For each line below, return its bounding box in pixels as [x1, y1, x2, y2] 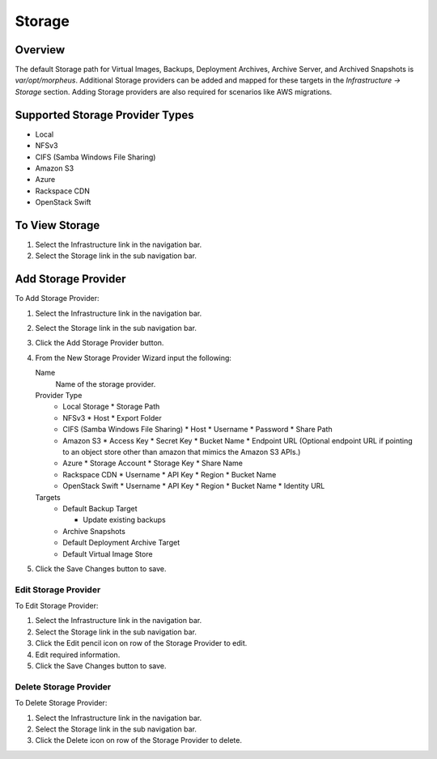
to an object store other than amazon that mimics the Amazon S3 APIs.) [62, 447, 301, 456]
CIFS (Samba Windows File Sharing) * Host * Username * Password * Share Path [62, 425, 333, 435]
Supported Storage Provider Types [15, 108, 194, 121]
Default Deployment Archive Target [62, 538, 180, 548]
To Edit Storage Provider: [15, 601, 99, 611]
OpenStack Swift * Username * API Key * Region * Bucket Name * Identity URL [62, 481, 325, 491]
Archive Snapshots [62, 526, 125, 536]
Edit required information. [35, 650, 121, 659]
